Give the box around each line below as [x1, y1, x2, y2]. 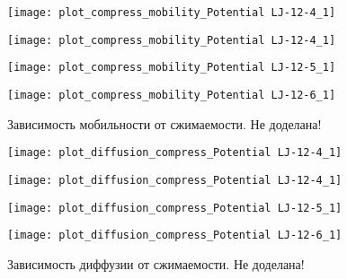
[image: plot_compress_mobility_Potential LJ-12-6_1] [7, 88, 336, 101]
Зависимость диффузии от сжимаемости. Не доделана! [7, 254, 305, 273]
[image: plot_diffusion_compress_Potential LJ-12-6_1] [7, 229, 343, 242]
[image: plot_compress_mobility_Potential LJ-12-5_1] [7, 61, 336, 74]
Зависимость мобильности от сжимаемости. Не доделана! [7, 114, 322, 133]
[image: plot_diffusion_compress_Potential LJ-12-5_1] [7, 201, 343, 214]
